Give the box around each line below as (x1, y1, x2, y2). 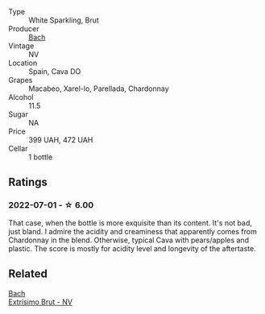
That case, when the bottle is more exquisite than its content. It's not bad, (8, 217, 252, 228)
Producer (8, 24, 39, 33)
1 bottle (28, 152, 53, 162)
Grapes (8, 76, 33, 85)
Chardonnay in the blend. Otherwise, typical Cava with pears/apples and (8, 235, 250, 245)
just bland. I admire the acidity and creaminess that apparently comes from (8, 226, 258, 236)
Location (8, 58, 38, 68)
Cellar (8, 144, 28, 153)
